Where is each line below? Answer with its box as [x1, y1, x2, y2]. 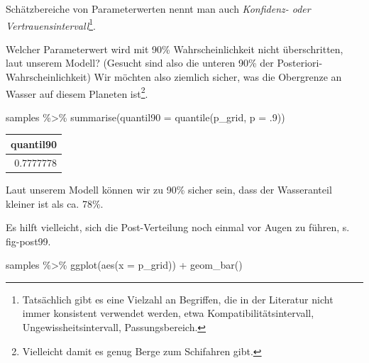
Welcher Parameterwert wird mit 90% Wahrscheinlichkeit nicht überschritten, [6, 41, 343, 56]
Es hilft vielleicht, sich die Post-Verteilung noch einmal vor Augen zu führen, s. [6, 220, 350, 235]
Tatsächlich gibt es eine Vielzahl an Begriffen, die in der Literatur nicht [22, 291, 334, 306]
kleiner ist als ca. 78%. [6, 196, 104, 211]
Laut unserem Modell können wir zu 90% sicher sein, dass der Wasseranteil [6, 181, 332, 196]
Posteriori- [277, 55, 323, 70]
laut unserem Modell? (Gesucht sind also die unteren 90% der [6, 55, 274, 70]
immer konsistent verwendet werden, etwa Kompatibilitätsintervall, [22, 306, 314, 320]
